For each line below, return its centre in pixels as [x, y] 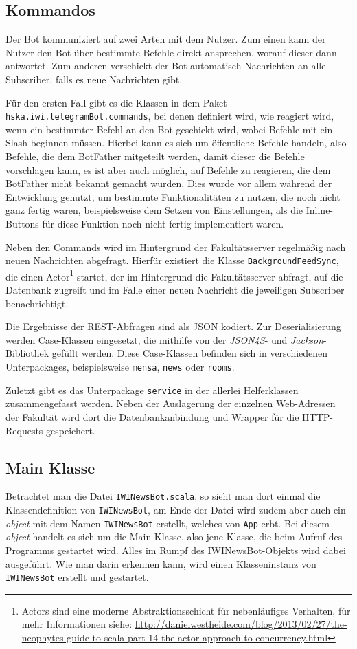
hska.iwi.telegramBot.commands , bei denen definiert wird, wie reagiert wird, [170, 116]
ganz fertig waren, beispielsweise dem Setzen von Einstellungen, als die [154, 210]
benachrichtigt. [37, 303]
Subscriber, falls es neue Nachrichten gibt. [94, 79]
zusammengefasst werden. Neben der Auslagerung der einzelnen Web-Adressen [171, 403]
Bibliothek [27, 353]
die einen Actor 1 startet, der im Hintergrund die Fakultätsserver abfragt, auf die [174, 275]
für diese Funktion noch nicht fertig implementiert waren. [163, 223]
